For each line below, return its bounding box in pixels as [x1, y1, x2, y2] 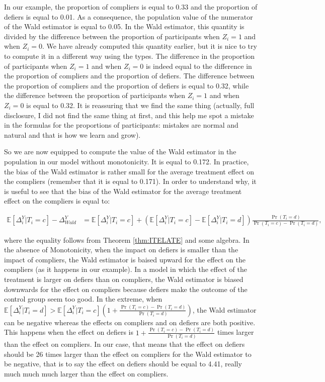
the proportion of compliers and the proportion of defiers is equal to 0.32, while [4, 80, 249, 90]
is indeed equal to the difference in [145, 60, 252, 71]
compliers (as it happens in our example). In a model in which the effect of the [4, 264, 247, 274]
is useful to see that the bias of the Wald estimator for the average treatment [4, 185, 242, 196]
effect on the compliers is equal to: [4, 196, 110, 206]
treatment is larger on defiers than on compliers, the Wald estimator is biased [4, 273, 243, 284]
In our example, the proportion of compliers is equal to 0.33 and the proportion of [4, 2, 258, 12]
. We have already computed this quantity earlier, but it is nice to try [42, 41, 257, 51]
